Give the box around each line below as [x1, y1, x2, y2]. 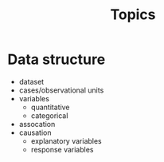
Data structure [7, 50, 106, 69]
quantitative [30, 102, 70, 112]
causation [18, 128, 52, 137]
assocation [18, 119, 56, 128]
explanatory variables [30, 136, 103, 145]
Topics [110, 6, 156, 24]
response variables [30, 144, 94, 154]
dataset [18, 77, 45, 86]
